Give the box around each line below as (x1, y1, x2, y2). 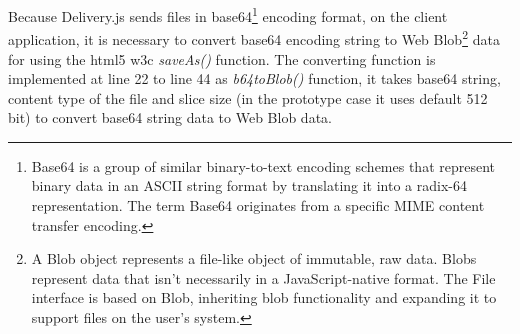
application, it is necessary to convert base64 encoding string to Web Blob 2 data (8, 26, 500, 49)
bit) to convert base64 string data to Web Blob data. (8, 107, 332, 128)
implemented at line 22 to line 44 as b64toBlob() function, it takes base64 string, (8, 68, 501, 89)
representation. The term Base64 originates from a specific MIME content (31, 195, 485, 216)
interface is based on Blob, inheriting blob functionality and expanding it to (31, 287, 497, 308)
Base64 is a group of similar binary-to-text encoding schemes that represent (31, 155, 495, 176)
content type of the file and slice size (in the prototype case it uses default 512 (8, 87, 488, 108)
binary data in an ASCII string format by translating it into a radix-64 (31, 175, 467, 196)
